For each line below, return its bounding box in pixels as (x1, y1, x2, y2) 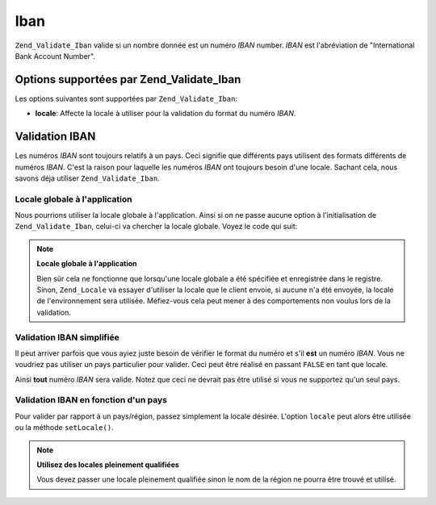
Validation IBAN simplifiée (15, 332, 120, 343)
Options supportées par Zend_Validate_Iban (15, 73, 241, 86)
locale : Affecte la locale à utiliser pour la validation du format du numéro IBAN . (35, 109, 296, 119)
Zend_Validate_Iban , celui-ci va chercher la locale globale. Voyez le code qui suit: (15, 222, 298, 232)
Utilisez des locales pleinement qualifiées (36, 460, 179, 470)
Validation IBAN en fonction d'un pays (15, 394, 168, 406)
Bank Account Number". (15, 51, 96, 61)
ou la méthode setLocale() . (15, 423, 114, 432)
